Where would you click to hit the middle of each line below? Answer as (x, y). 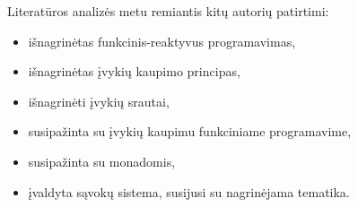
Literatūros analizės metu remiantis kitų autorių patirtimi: (168, 11)
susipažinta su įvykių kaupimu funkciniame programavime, (190, 131)
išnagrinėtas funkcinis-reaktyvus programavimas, (162, 41)
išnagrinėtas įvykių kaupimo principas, (134, 71)
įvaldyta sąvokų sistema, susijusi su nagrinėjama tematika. (189, 191)
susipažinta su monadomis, (102, 161)
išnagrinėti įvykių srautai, (99, 101)
